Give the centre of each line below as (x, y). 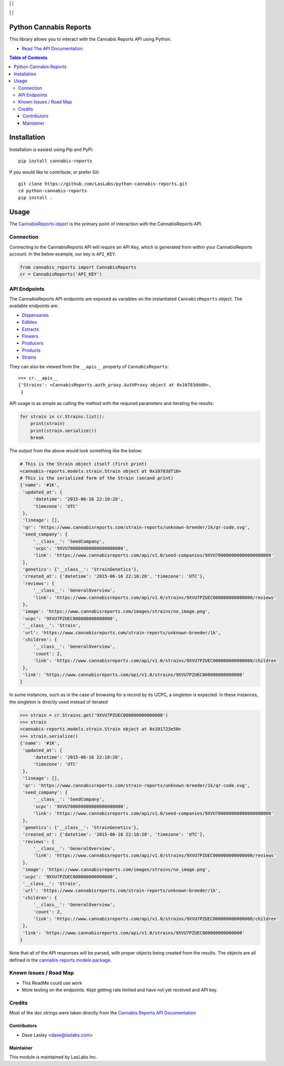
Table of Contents (28, 58)
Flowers (30, 336)
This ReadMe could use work (52, 983)
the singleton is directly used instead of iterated (58, 702)
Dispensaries (35, 315)
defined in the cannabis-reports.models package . (60, 960)
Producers (33, 343)
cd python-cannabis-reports (53, 191)
